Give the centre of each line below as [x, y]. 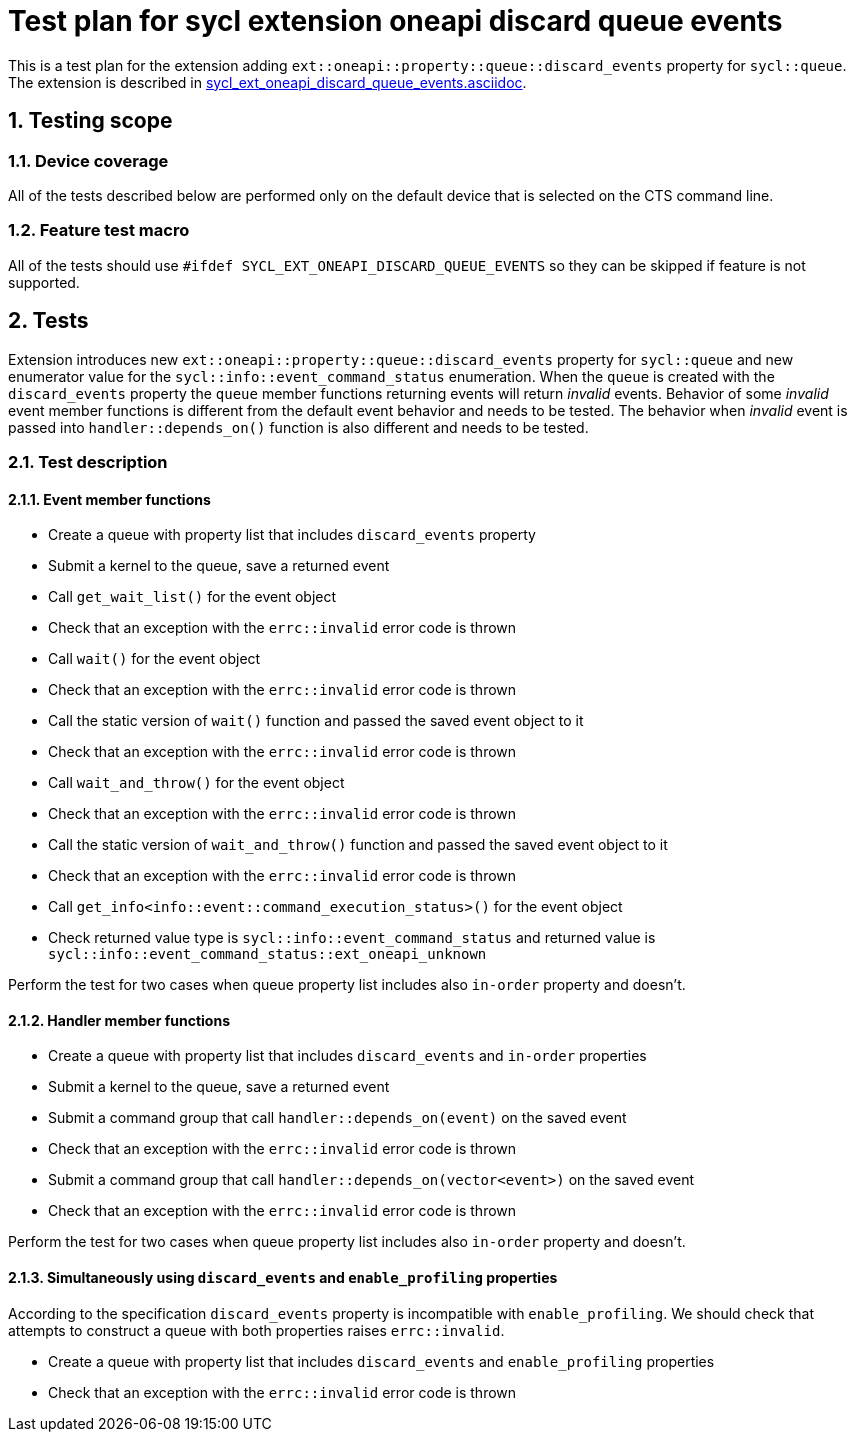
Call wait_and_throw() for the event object [196, 783]
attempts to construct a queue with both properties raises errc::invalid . [256, 1330]
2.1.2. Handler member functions [119, 1020]
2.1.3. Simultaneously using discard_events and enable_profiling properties [283, 1277]
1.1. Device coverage [88, 160]
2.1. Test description [88, 461]
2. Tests [48, 321]
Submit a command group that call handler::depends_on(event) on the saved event [337, 1118]
